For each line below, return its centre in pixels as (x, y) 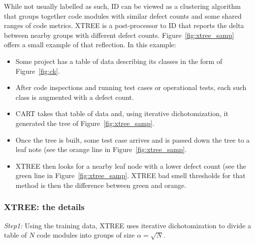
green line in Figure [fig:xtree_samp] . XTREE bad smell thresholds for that (130, 175)
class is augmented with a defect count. (75, 97)
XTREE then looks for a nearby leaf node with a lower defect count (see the (131, 166)
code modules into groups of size (86, 235)
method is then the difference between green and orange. (101, 185)
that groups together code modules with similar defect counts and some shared (123, 15)
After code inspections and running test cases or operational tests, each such (131, 87)
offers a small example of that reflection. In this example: (90, 45)
